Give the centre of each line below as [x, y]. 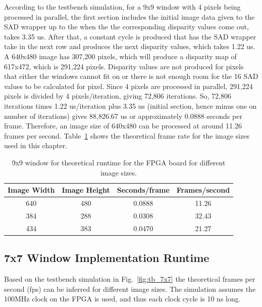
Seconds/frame [143, 190]
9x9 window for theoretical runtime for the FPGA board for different [119, 162]
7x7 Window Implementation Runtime [107, 258]
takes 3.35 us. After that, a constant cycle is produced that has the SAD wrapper [130, 36]
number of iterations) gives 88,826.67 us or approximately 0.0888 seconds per [123, 116]
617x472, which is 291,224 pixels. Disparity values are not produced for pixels [124, 66]
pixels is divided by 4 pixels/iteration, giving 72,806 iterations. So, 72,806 [118, 96]
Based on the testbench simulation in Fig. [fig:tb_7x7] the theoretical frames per [130, 278]
